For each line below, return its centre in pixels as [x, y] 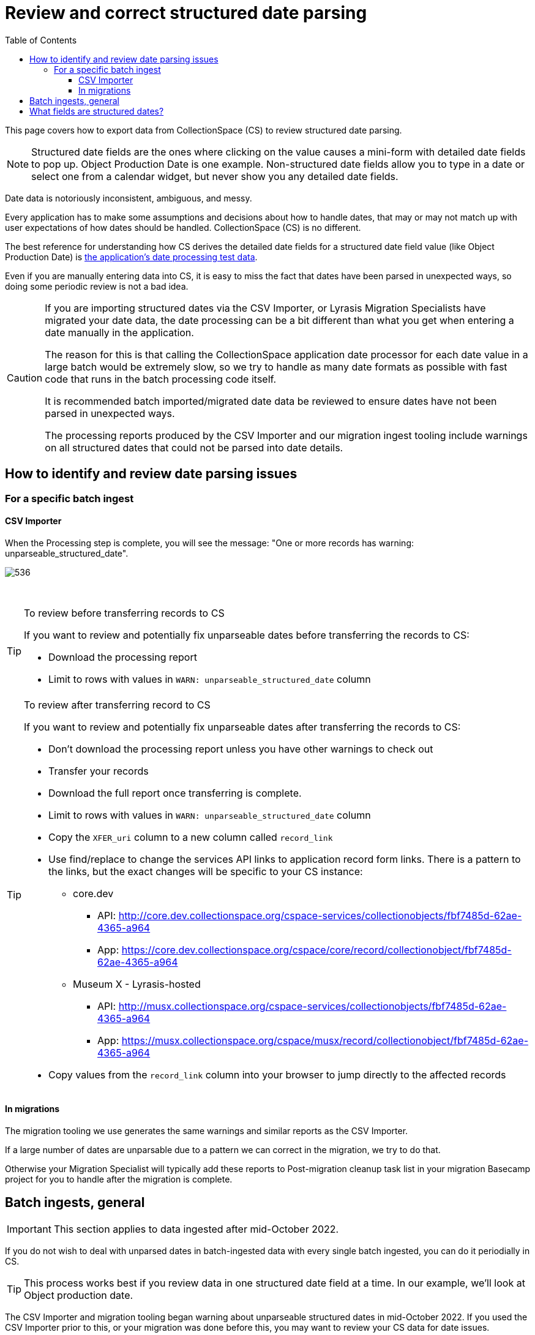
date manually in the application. [119, 332]
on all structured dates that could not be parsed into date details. [194, 447]
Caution [25, 378]
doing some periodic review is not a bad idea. [97, 286]
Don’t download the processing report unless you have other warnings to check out [241, 749]
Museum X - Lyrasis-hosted [137, 984]
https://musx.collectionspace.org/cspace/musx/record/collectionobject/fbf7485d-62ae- [325, 1040]
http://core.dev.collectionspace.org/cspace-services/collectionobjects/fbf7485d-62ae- [320, 915]
